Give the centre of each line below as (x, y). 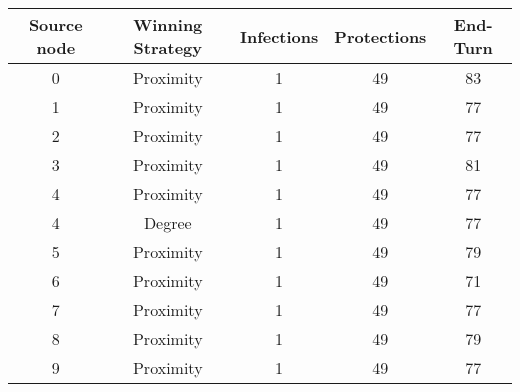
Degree (167, 222)
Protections (380, 36)
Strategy (167, 47)
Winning (168, 24)
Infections (279, 36)
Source (55, 24)
